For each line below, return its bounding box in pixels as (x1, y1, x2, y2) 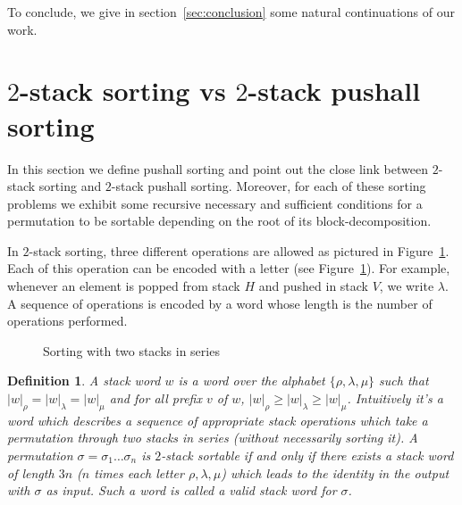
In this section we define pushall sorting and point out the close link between (7, 159, 428, 178)
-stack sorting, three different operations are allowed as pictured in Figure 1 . (29, 241, 449, 260)
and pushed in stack (258, 277, 369, 295)
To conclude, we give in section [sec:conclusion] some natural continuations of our (7, 3, 455, 21)
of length (7, 463, 55, 482)
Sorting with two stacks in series (43, 341, 220, 360)
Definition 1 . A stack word (7, 371, 161, 390)
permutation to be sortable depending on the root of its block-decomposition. (7, 211, 432, 230)
